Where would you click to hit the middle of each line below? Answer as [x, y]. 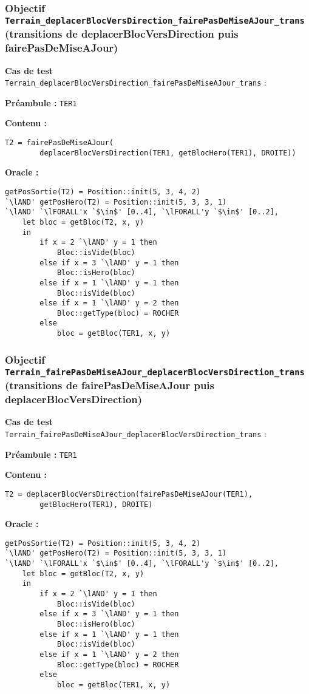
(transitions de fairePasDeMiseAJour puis [110, 385]
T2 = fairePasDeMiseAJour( [59, 143]
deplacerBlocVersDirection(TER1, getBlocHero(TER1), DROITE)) [168, 153]
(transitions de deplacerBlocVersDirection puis [122, 34]
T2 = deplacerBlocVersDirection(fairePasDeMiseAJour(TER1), [129, 494]
